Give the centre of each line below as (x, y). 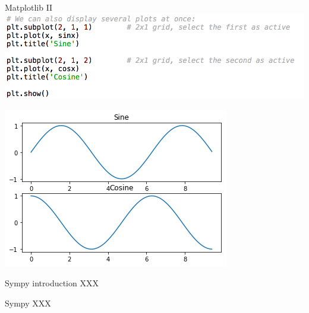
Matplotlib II (29, 7)
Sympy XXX (28, 303)
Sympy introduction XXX (52, 283)
